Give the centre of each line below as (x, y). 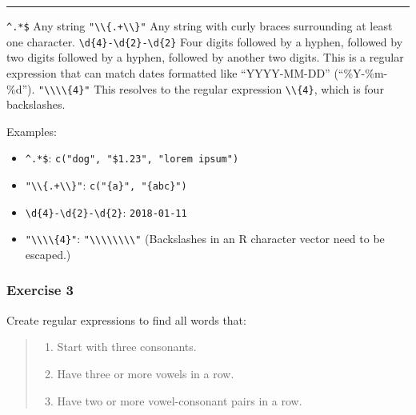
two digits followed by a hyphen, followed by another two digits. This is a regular (205, 57)
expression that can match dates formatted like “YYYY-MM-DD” (168, 72)
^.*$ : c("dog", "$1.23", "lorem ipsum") (132, 158)
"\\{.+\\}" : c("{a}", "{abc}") (106, 185)
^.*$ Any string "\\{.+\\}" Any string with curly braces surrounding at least (200, 26)
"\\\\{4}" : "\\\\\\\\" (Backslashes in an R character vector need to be (205, 239)
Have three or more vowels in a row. (146, 373)
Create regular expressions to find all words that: (126, 319)
